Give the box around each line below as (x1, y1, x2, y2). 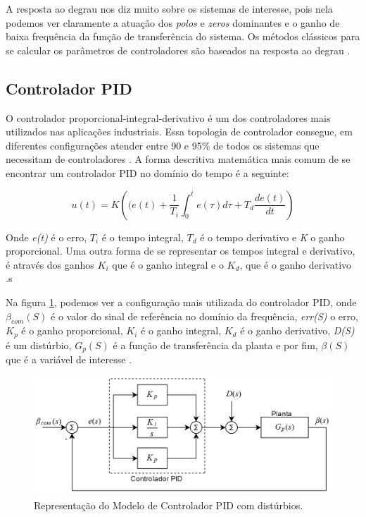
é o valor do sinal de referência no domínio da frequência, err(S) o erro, (51, 308, 358, 323)
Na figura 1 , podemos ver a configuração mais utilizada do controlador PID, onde (6, 294, 357, 309)
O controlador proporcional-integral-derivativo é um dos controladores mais (6, 110, 331, 125)
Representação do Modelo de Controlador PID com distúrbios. (34, 497, 303, 512)
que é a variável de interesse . (6, 352, 132, 367)
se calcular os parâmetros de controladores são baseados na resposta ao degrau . (6, 42, 351, 57)
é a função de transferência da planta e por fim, (113, 337, 318, 352)
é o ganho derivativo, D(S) (240, 323, 355, 338)
